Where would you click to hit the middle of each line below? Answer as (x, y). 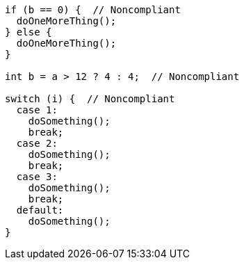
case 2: (37, 143)
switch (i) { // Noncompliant (90, 99)
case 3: (37, 177)
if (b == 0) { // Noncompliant (93, 10)
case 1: (37, 110)
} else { (29, 32)
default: (40, 210)
